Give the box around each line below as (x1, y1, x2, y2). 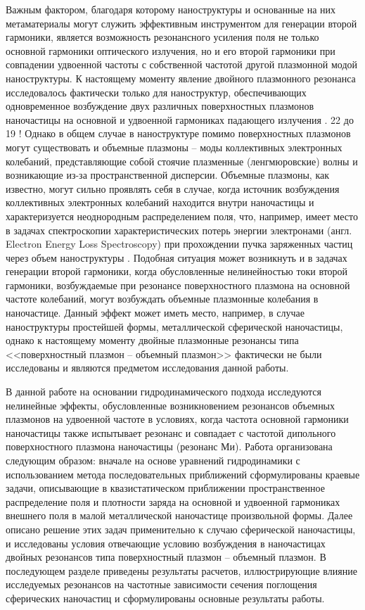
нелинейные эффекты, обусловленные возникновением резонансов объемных (6, 398, 335, 412)
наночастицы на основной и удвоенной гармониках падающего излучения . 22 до (6, 112, 354, 127)
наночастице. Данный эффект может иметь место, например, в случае (6, 305, 305, 320)
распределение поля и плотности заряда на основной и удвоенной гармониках (6, 494, 340, 509)
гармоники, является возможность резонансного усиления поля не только (6, 30, 319, 44)
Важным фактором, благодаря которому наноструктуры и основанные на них (6, 2, 336, 16)
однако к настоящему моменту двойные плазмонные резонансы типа (6, 333, 299, 348)
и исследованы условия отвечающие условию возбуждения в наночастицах (6, 535, 326, 550)
